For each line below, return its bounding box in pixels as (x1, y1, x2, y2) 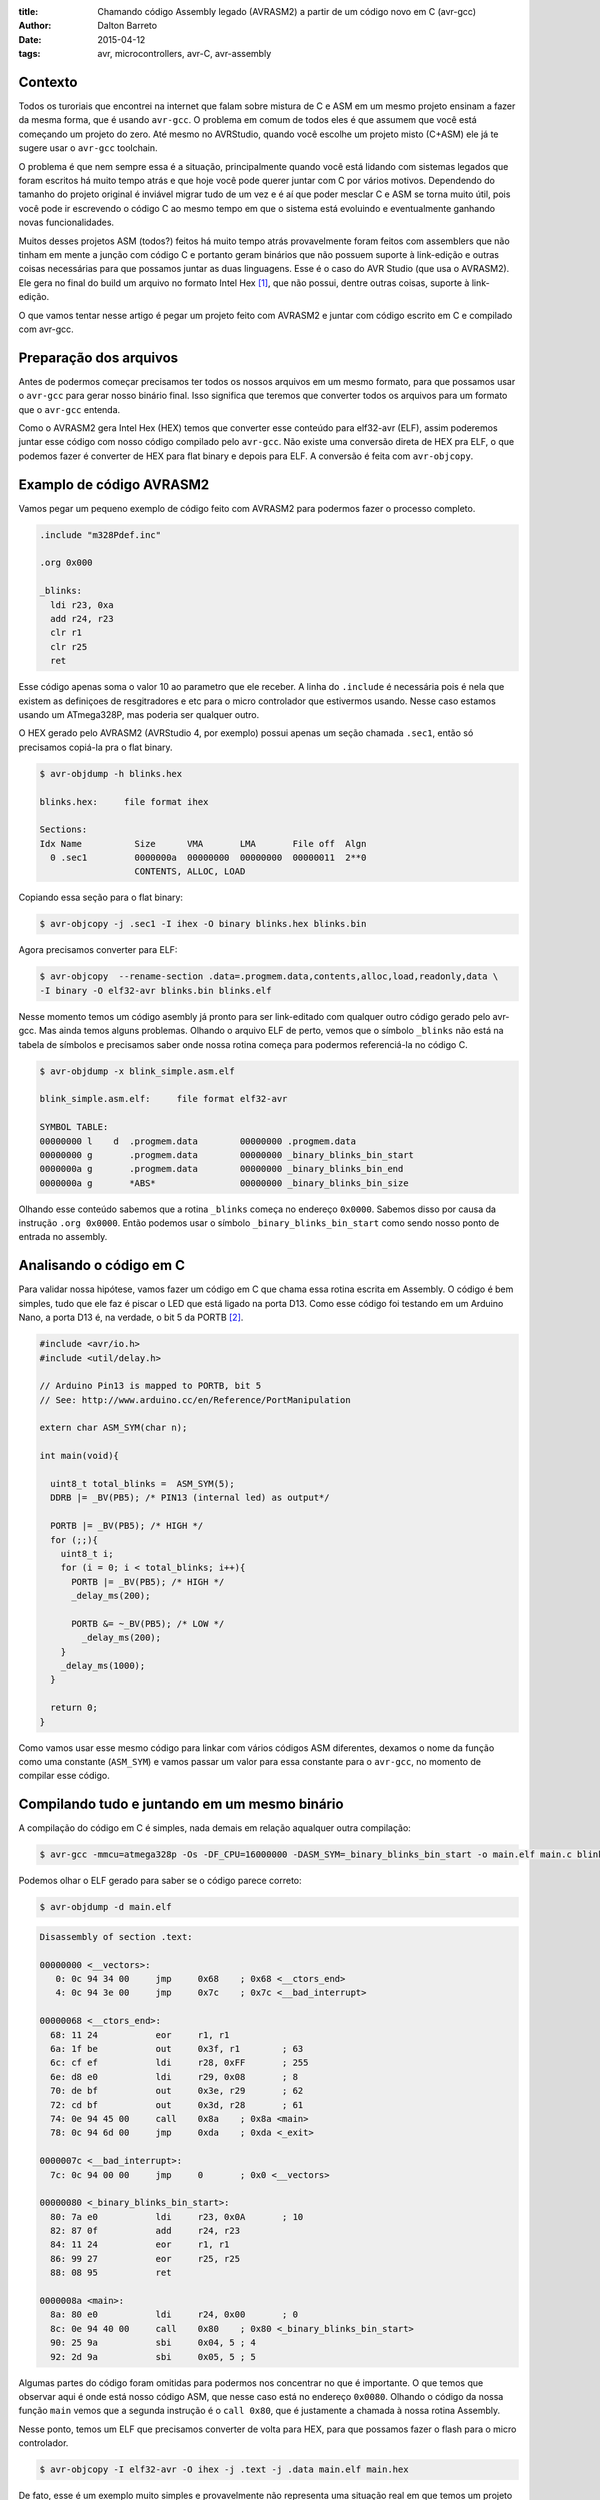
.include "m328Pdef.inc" (39, 529, 162, 540)
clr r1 (50, 627, 83, 639)
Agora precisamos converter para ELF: (18, 944, 178, 956)
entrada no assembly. (18, 1231, 108, 1243)
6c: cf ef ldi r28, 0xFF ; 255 (50, 2057, 309, 2069)
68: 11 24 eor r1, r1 (50, 2029, 230, 2040)
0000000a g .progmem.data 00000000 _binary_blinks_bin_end (39, 1163, 404, 1175)
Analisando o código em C (18, 1257, 185, 1274)
